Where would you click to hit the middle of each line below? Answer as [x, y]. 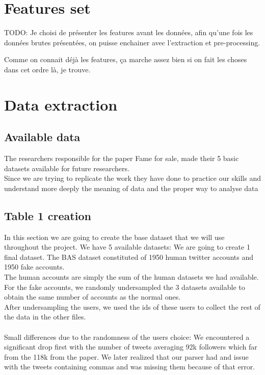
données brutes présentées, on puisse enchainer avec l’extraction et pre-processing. [132, 42]
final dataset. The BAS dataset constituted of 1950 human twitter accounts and [129, 257]
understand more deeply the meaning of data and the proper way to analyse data [131, 188]
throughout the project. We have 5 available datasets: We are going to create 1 [127, 247]
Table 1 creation [48, 215]
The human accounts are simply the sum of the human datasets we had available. [131, 277]
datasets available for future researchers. [67, 168]
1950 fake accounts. [34, 267]
